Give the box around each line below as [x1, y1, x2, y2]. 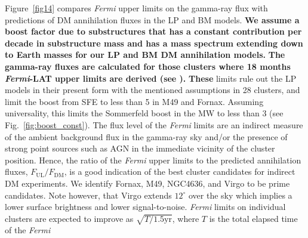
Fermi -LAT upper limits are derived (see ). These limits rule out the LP [5, 72, 297, 84]
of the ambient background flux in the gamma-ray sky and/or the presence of [5, 130, 288, 143]
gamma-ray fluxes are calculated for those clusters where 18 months [5, 60, 291, 72]
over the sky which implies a [188, 188, 292, 201]
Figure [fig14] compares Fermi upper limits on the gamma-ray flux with [5, 2, 268, 14]
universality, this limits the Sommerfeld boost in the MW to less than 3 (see [5, 107, 284, 119]
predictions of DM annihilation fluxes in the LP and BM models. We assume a [5, 13, 300, 26]
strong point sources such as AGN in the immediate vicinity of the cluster [5, 142, 275, 154]
